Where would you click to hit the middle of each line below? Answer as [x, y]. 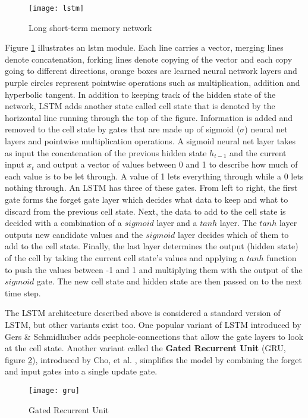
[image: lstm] [56, 8]
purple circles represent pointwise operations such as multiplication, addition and [153, 83]
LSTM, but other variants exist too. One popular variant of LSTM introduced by [153, 324]
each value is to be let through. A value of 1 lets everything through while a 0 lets [154, 176]
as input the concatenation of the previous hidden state [106, 152]
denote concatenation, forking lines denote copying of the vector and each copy [149, 59]
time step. [23, 292]
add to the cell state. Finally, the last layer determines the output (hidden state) [152, 246]
